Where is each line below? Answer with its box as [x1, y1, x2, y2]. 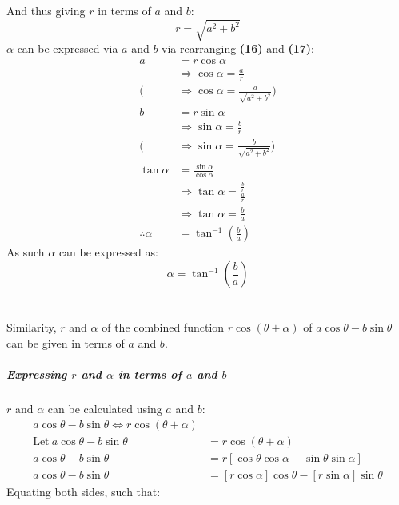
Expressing [6, 366, 67, 382]
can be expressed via [17, 40, 118, 57]
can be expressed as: [58, 244, 158, 260]
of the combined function [102, 319, 225, 336]
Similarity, [6, 319, 57, 336]
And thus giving [6, 2, 86, 18]
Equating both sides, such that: [6, 483, 161, 499]
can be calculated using [47, 400, 162, 416]
